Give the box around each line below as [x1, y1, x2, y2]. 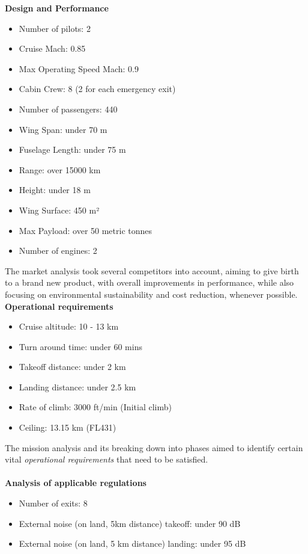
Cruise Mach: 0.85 [19, 42, 86, 55]
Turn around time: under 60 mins [19, 340, 142, 352]
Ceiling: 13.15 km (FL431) [19, 421, 116, 434]
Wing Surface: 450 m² [19, 203, 100, 216]
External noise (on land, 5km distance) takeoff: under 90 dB [19, 517, 241, 529]
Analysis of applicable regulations [5, 476, 146, 489]
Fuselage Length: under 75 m [19, 143, 126, 156]
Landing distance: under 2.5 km [19, 380, 136, 393]
